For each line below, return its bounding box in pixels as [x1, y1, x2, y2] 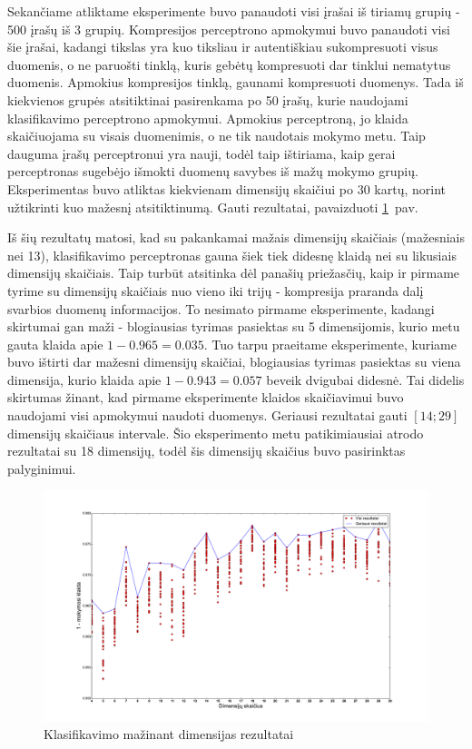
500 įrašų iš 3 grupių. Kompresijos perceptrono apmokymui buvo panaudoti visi [7, 19, 450, 38]
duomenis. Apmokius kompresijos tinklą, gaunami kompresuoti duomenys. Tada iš [7, 73, 464, 92]
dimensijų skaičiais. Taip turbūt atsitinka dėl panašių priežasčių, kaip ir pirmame [7, 263, 460, 282]
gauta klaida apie [7, 334, 103, 353]
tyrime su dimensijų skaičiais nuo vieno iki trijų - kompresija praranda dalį [7, 281, 424, 300]
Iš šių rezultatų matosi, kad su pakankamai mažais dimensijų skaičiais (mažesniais [7, 228, 465, 247]
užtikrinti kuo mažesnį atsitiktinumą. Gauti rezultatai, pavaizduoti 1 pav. [7, 197, 418, 216]
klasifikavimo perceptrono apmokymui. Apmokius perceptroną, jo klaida [7, 108, 408, 127]
